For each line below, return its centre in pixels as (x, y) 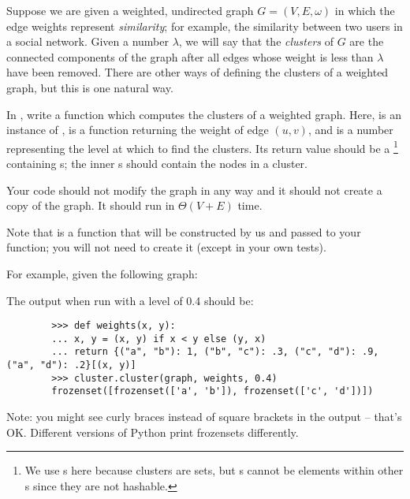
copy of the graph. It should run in (91, 205)
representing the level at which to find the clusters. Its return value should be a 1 (202, 147)
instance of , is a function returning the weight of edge (138, 130)
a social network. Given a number (88, 41)
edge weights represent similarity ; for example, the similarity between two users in (205, 26)
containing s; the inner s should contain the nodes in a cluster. (157, 163)
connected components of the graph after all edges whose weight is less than (190, 56)
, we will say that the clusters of (256, 41)
